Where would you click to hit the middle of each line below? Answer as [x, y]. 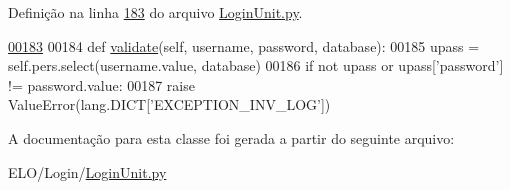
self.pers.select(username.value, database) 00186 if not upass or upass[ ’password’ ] [256, 65]
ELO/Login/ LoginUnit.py [87, 171]
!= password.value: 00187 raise [101, 84]
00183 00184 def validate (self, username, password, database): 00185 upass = [244, 45]
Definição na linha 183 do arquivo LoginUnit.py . [155, 12]
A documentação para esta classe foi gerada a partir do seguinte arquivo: [231, 137]
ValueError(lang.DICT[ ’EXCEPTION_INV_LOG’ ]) [169, 104]
